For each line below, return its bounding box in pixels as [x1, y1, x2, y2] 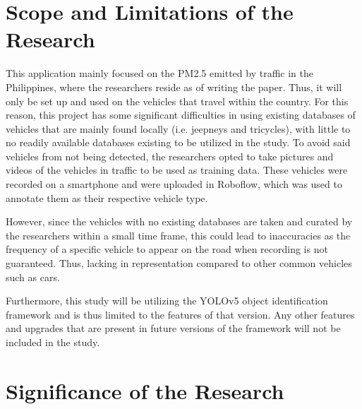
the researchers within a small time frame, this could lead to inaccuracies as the [6, 227, 351, 242]
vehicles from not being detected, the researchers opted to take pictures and [6, 148, 334, 163]
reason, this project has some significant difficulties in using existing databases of [6, 107, 356, 122]
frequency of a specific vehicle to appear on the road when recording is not [6, 242, 328, 256]
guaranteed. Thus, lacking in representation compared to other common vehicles [6, 256, 352, 271]
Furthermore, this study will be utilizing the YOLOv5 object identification [6, 293, 328, 308]
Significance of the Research [6, 376, 284, 405]
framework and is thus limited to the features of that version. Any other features [6, 307, 355, 321]
